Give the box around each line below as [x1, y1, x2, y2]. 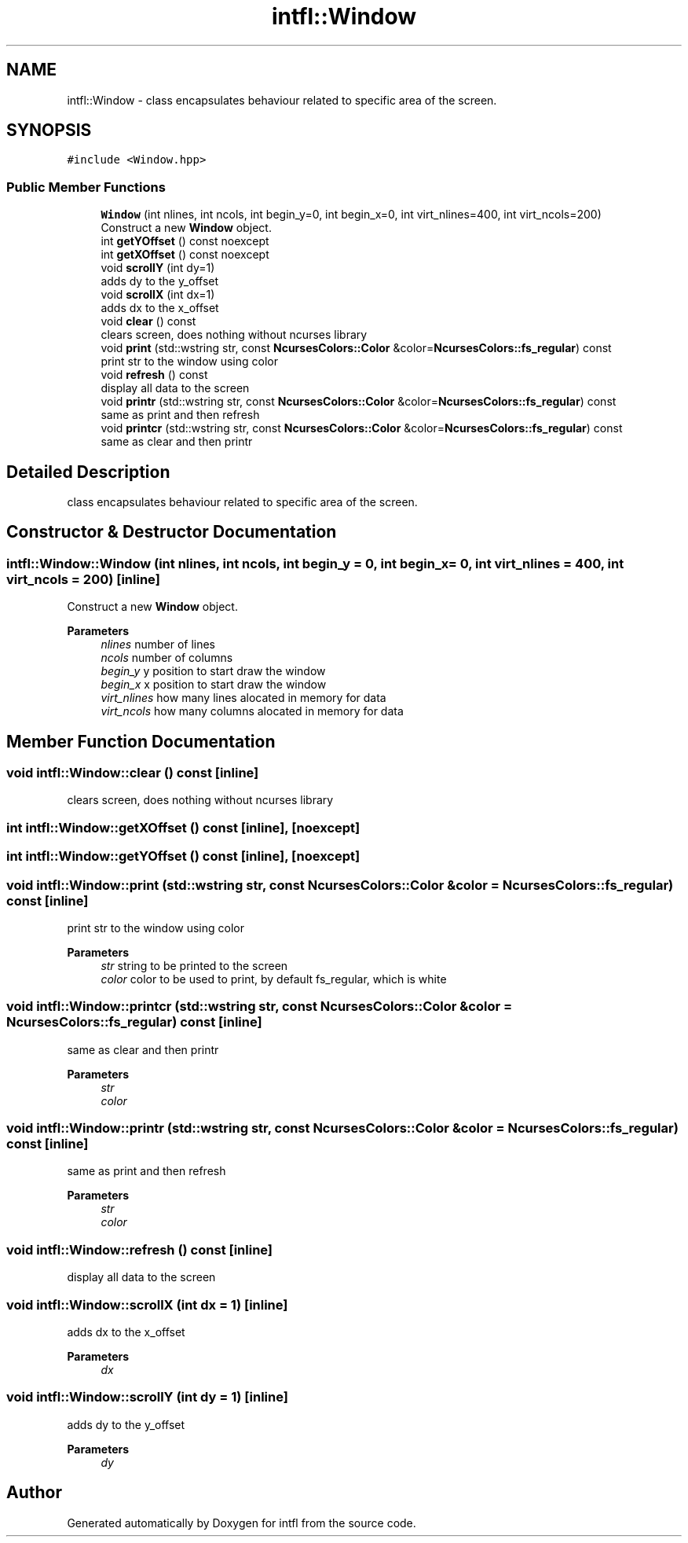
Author [6, 1482, 62, 1503]
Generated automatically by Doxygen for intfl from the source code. [67, 1515, 416, 1530]
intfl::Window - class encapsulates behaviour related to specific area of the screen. [67, 93, 497, 107]
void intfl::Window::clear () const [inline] [6, 765, 259, 781]
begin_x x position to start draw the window [101, 678, 327, 692]
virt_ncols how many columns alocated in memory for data [101, 704, 404, 718]
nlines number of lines [101, 637, 215, 652]
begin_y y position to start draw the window [101, 664, 326, 678]
